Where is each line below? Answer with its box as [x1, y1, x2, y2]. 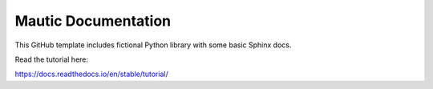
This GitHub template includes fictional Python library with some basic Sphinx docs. [14, 40, 292, 50]
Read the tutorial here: [14, 55, 88, 64]
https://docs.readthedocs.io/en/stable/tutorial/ [14, 69, 168, 79]
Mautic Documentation [14, 12, 172, 30]
